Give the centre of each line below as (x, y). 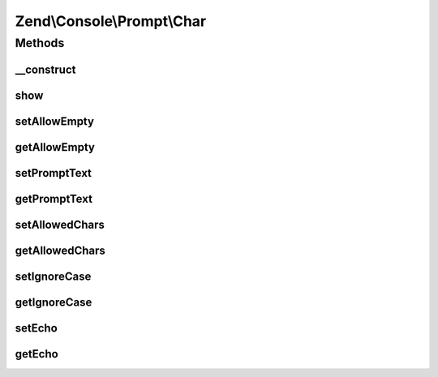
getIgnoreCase (54, 302)
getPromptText (54, 199)
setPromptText (54, 173)
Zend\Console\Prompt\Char (111, 21)
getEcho (36, 354)
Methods (40, 43)
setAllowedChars (60, 224)
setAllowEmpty (55, 121)
